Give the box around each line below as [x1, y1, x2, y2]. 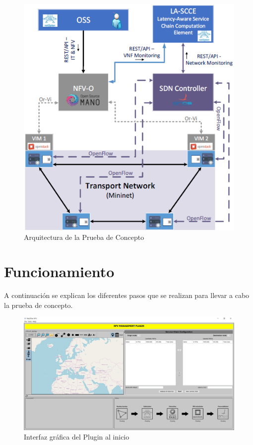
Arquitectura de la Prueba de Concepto [24, 232, 144, 242]
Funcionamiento [4, 261, 115, 282]
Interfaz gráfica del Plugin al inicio [24, 432, 129, 442]
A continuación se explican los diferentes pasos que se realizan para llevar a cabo [4, 290, 250, 300]
